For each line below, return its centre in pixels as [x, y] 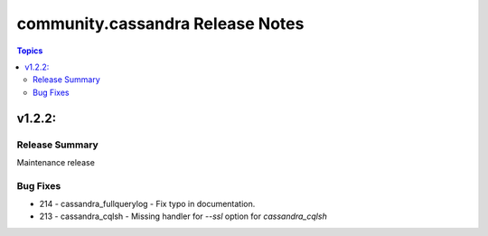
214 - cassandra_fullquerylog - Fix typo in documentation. [147, 204]
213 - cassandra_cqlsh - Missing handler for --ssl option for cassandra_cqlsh [183, 216]
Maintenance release [56, 162]
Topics [30, 51]
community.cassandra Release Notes [160, 24]
